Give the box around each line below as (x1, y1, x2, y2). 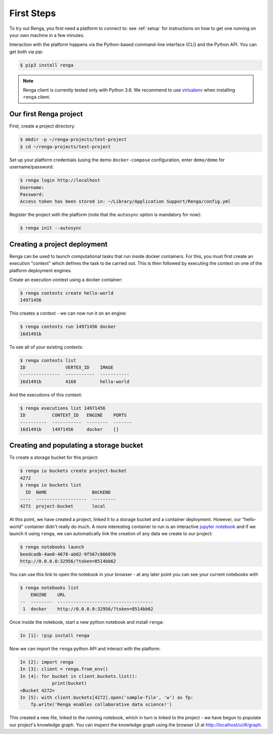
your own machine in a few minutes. (9, 32, 85, 38)
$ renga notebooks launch (20, 544, 84, 550)
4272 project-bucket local (20, 503, 106, 509)
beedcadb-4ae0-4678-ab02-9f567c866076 (20, 551, 116, 557)
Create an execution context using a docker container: (9, 276, 123, 283)
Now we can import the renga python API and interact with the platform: (9, 645, 161, 652)
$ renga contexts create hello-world (20, 290, 114, 296)
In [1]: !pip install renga (20, 633, 89, 638)
